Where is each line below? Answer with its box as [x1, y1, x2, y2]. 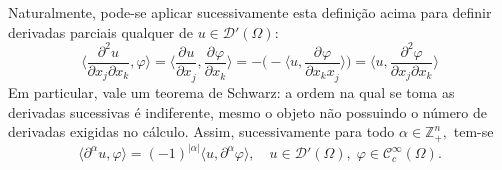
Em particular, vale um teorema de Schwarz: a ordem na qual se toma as [8, 82, 455, 103]
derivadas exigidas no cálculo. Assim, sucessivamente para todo [8, 121, 395, 142]
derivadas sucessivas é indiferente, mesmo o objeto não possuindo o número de [8, 101, 488, 122]
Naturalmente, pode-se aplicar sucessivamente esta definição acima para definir [8, 2, 492, 22]
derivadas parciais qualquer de [8, 21, 194, 42]
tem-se [453, 121, 494, 142]
